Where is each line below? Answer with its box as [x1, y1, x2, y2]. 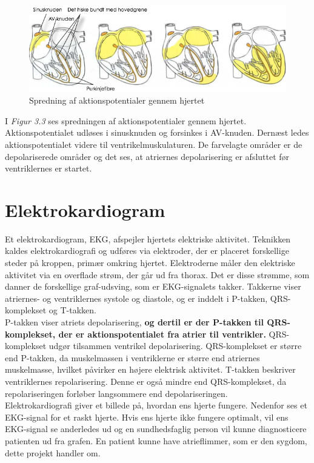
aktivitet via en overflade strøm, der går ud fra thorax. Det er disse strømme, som [5, 268, 310, 281]
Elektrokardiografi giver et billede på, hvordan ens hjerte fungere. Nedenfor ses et [5, 399, 307, 411]
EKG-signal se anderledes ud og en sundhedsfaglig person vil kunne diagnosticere [5, 422, 307, 435]
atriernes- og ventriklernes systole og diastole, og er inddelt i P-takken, [5, 291, 268, 304]
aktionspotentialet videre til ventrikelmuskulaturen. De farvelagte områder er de [5, 138, 302, 150]
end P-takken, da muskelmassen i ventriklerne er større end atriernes [5, 351, 260, 364]
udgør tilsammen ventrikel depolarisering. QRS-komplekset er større [48, 339, 302, 352]
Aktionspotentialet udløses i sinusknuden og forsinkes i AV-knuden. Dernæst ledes [5, 126, 309, 139]
